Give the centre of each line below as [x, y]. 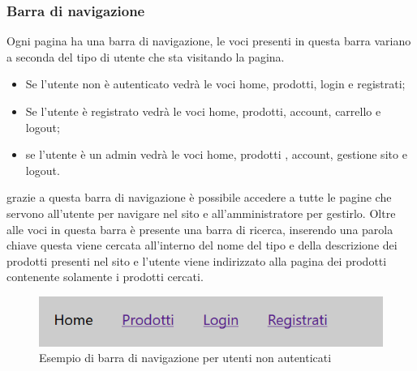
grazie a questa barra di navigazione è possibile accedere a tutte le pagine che [199, 197]
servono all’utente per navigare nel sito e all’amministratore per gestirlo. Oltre [201, 213]
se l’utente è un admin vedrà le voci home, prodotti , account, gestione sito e [216, 154]
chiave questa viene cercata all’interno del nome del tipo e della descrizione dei [202, 245]
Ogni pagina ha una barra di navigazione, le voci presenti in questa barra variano [209, 41]
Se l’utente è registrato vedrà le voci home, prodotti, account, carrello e [203, 111]
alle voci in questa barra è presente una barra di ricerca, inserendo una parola [200, 229]
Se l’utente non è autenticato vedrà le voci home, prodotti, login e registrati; [215, 84]
